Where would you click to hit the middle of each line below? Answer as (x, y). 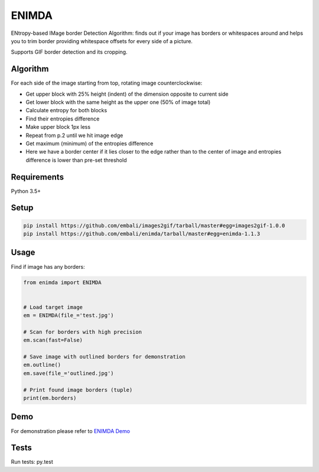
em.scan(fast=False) (53, 340)
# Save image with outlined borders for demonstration (104, 357)
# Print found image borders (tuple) (78, 390)
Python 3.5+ (26, 191)
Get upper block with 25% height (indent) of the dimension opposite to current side (127, 94)
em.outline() (42, 365)
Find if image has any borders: (48, 266)
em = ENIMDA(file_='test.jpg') (69, 315)
